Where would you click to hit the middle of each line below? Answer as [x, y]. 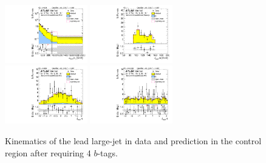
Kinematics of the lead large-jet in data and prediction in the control [133, 140]
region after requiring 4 [48, 152]
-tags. [107, 152]
